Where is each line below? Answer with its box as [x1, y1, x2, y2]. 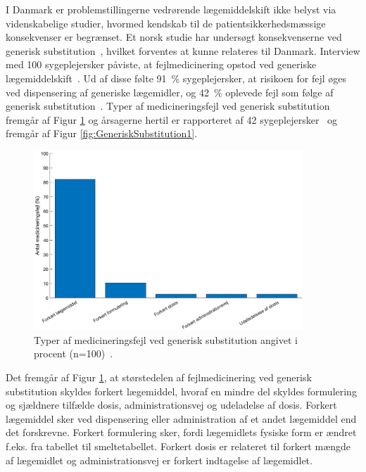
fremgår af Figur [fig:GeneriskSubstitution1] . [6, 126, 198, 141]
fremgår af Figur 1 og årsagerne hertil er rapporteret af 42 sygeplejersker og [6, 112, 338, 127]
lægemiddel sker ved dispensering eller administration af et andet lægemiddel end [6, 411, 357, 426]
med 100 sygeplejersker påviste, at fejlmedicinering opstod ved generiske [6, 57, 317, 72]
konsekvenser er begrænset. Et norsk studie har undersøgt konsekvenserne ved [6, 30, 342, 44]
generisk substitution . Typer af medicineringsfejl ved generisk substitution [6, 98, 330, 113]
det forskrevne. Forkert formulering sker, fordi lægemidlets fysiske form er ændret [6, 425, 357, 440]
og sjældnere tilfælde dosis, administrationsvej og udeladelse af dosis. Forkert [6, 397, 337, 412]
